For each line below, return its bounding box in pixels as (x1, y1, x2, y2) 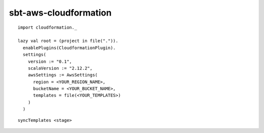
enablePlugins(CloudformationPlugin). (22, 45, 116, 51)
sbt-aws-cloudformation (9, 7, 112, 18)
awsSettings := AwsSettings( (27, 72, 98, 78)
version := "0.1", (27, 58, 72, 64)
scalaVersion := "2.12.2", (27, 65, 93, 71)
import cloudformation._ (18, 24, 77, 30)
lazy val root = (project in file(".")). (18, 38, 118, 44)
